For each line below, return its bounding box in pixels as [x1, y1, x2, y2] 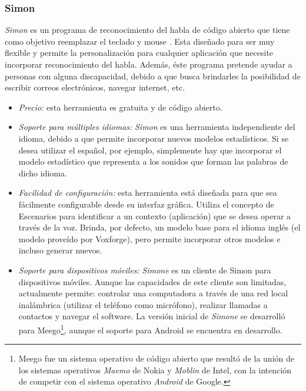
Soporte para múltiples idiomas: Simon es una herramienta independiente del [18, 121, 295, 133]
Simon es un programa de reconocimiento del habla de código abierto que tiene [5, 24, 290, 36]
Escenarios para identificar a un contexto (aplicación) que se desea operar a [18, 209, 291, 222]
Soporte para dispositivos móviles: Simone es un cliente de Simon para [18, 263, 271, 276]
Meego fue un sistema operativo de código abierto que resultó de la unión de [18, 352, 294, 365]
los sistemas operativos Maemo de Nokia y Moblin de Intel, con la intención [18, 363, 291, 376]
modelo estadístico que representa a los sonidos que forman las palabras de [18, 155, 288, 168]
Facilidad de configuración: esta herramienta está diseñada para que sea [18, 186, 277, 199]
